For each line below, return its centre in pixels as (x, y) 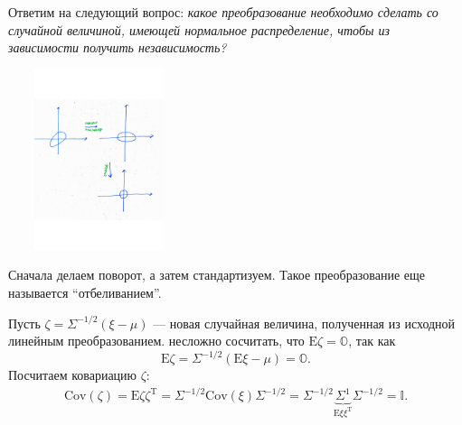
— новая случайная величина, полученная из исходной (304, 323)
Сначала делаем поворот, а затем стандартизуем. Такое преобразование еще (217, 275)
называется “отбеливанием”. (85, 292)
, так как (372, 341)
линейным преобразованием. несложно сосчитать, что (156, 341)
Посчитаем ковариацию (73, 375)
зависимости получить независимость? (118, 47)
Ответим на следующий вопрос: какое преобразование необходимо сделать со (223, 12)
